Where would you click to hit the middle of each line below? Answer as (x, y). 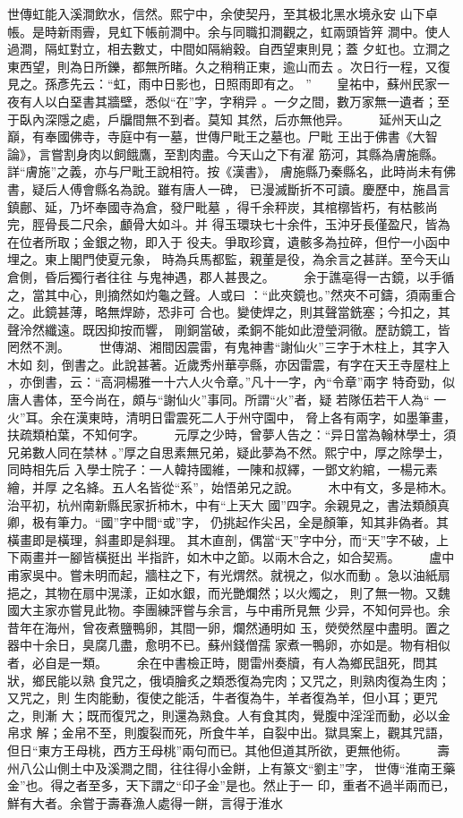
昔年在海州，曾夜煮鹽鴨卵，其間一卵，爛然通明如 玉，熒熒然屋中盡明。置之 (229, 627)
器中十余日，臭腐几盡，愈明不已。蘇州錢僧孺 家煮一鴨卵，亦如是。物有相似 (229, 645)
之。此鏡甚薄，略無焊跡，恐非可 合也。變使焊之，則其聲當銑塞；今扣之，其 (229, 312)
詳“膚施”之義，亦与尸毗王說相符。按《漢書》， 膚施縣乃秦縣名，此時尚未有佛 (231, 171)
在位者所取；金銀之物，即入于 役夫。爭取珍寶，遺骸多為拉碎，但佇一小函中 (229, 241)
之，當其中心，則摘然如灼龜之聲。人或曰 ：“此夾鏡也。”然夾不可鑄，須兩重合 (231, 294)
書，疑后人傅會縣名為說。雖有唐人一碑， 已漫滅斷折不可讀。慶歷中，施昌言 (229, 188)
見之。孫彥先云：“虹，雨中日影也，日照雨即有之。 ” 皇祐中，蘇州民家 (222, 84)
